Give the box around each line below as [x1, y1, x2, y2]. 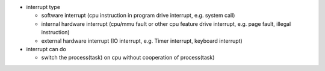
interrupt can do [26, 45, 66, 52]
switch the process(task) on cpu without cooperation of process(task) [41, 54, 215, 61]
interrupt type [26, 4, 60, 10]
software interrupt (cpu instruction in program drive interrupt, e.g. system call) [41, 12, 235, 19]
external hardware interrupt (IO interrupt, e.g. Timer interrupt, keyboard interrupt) [41, 37, 243, 45]
